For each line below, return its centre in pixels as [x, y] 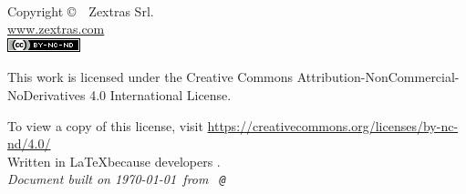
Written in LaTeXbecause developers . [114, 161]
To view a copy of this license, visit [105, 125]
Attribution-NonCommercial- [378, 77]
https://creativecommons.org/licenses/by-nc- [333, 125]
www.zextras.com [56, 29]
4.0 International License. [161, 94]
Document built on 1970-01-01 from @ [117, 179]
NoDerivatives [47, 94]
